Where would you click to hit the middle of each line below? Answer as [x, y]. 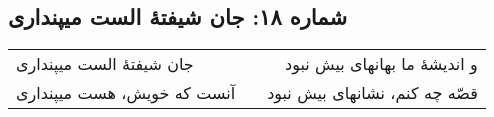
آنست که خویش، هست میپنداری [126, 93]
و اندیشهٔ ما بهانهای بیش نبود [381, 64]
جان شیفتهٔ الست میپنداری [105, 64]
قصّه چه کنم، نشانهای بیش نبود [372, 93]
